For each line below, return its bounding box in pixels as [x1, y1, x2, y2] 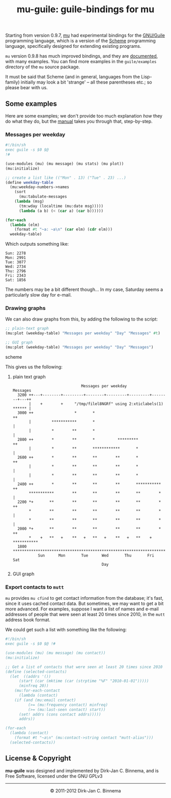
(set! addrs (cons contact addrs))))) [18, 712, 101, 717]
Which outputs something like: [5, 241, 69, 247]
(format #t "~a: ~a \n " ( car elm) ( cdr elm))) [14, 227, 113, 232]
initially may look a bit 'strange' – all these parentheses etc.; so [20, 79, 152, 85]
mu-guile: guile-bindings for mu [16, 4, 155, 15]
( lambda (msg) [14, 199, 44, 204]
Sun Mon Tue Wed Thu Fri [38, 553, 154, 558]
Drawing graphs [5, 305, 46, 312]
